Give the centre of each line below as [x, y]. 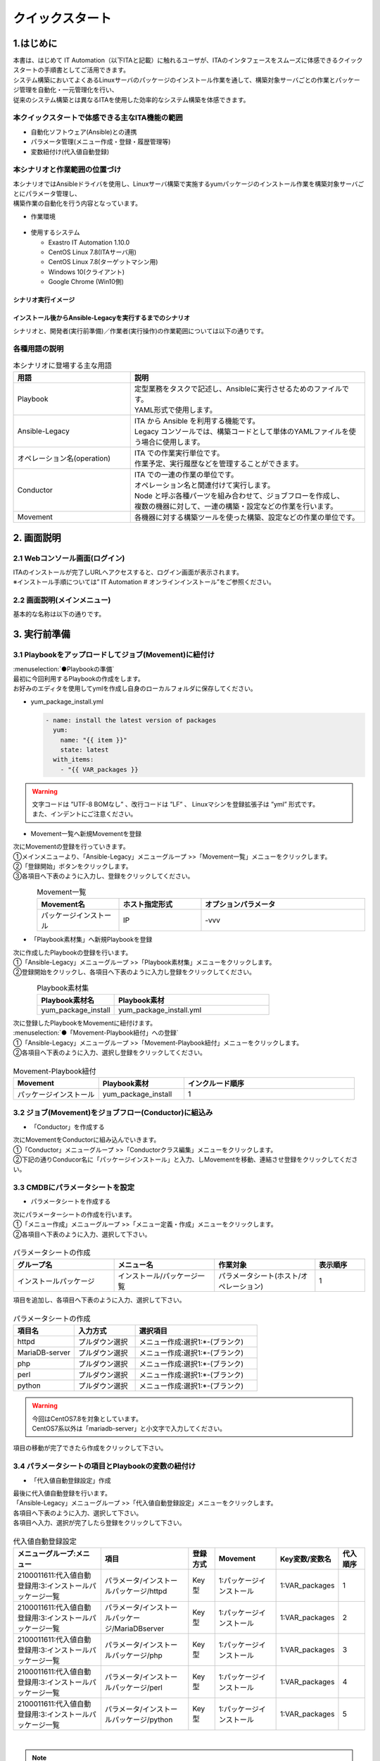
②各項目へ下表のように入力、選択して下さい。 [82, 1234]
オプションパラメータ [240, 904]
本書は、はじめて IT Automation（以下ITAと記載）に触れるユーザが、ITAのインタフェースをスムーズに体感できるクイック [188, 61]
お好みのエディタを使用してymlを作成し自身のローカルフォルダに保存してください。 [135, 689]
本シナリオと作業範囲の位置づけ [67, 170]
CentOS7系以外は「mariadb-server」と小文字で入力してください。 [129, 1428]
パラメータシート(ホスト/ [260, 1276]
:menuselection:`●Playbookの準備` [64, 668]
